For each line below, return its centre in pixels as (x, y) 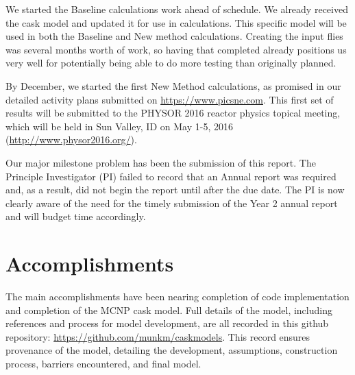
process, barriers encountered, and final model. (103, 363)
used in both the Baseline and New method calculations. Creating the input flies (174, 36)
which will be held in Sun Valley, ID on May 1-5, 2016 (119, 126)
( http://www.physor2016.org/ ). (71, 140)
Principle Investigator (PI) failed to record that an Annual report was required (171, 176)
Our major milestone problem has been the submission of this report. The (161, 162)
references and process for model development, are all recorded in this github (167, 323)
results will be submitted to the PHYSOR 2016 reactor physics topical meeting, (173, 113)
